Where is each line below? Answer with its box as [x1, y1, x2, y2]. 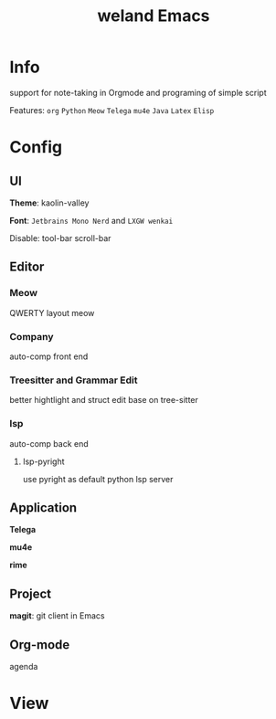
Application [9, 500, 78, 515]
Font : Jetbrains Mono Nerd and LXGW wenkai [9, 215, 174, 226]
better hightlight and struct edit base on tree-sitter [9, 395, 199, 406]
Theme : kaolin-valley [9, 197, 90, 208]
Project [9, 586, 52, 601]
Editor [9, 259, 45, 275]
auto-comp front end [9, 351, 89, 362]
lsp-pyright [22, 456, 65, 467]
